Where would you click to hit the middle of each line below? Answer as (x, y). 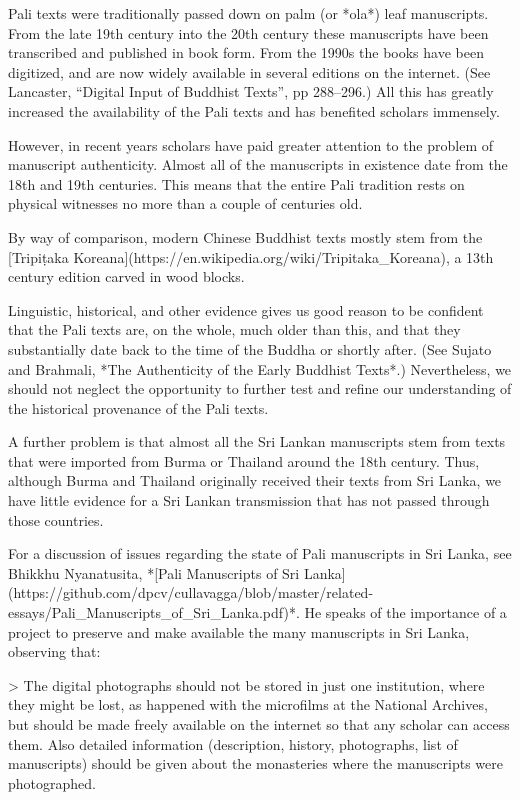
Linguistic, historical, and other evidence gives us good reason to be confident (246, 309)
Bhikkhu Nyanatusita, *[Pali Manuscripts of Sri (154, 572)
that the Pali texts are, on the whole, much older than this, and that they (234, 329)
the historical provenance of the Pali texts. (138, 407)
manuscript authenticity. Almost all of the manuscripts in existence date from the (258, 164)
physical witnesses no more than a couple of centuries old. (185, 203)
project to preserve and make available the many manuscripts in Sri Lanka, (239, 631)
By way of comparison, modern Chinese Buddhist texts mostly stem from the (245, 236)
